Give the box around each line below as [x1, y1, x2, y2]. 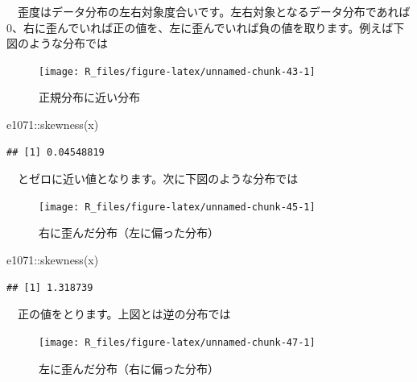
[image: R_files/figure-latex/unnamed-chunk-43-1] [39, 65, 316, 77]
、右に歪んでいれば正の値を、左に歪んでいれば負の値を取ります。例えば [12, 19, 394, 35]
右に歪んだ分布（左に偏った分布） [39, 224, 219, 241]
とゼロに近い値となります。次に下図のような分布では [17, 170, 299, 187]
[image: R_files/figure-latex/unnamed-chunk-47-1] [39, 336, 316, 348]
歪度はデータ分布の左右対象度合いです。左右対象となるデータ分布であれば [17, 3, 411, 19]
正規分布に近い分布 [39, 89, 140, 106]
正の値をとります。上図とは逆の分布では [17, 305, 231, 322]
